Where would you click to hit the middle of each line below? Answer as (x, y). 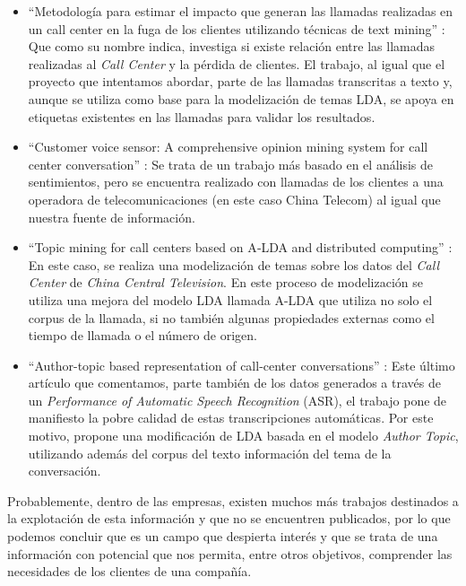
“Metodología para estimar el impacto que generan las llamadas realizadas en (241, 11)
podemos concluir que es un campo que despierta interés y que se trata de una (223, 536)
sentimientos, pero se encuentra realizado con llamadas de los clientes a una (236, 182)
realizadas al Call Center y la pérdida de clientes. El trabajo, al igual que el (237, 63)
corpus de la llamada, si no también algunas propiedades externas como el (231, 317)
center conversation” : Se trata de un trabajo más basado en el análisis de (231, 164)
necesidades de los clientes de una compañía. (129, 571)
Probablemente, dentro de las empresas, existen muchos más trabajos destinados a (233, 500)
